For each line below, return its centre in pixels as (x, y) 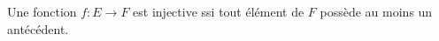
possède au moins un (376, 11)
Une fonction (42, 11)
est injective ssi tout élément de (219, 11)
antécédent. (38, 28)
